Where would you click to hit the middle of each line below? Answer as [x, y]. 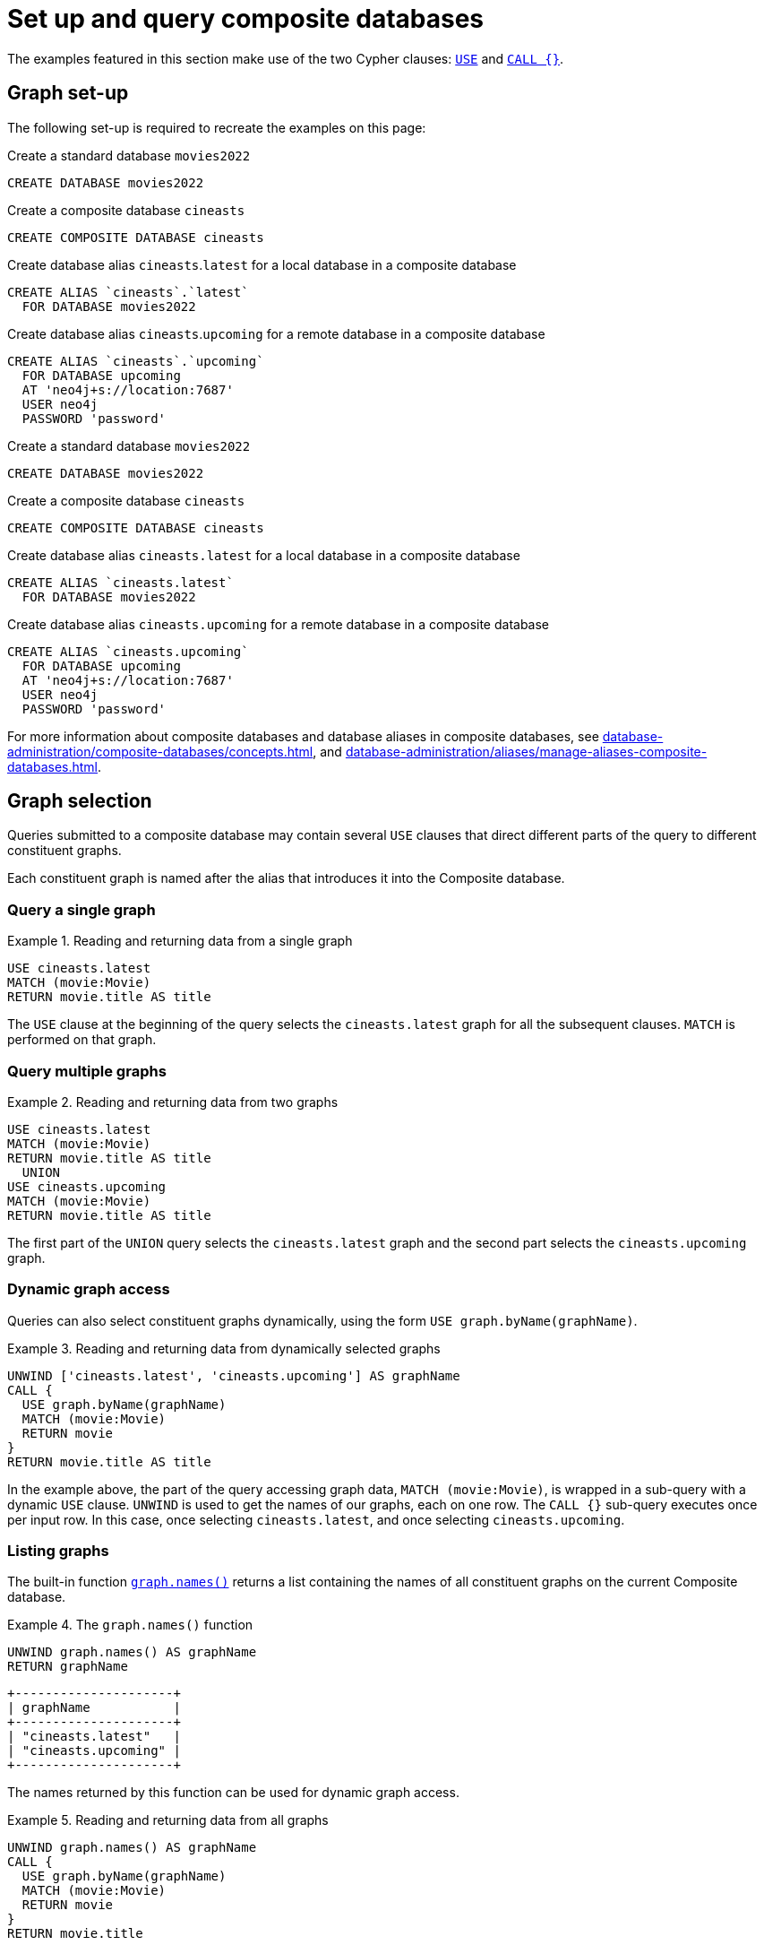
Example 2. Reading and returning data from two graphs [173, 1102]
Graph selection [80, 801]
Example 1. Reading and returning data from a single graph [180, 941]
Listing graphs [58, 1551]
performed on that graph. [82, 1040]
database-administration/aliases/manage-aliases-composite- [526, 751]
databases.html [53, 766]
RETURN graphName [68, 1667]
